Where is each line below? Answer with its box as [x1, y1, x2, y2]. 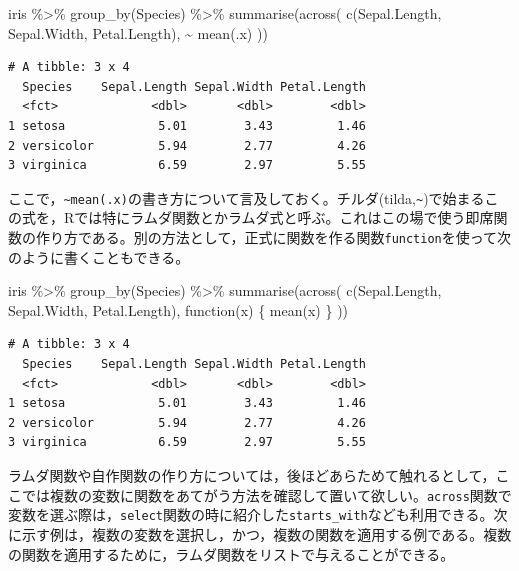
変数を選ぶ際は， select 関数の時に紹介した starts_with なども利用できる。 [8, 504, 494, 525]
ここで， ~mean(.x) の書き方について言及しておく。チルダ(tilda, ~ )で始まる [8, 187, 485, 208]
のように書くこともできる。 [8, 246, 190, 267]
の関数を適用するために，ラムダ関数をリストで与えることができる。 [8, 543, 455, 564]
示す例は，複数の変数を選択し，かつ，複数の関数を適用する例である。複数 [21, 523, 512, 544]
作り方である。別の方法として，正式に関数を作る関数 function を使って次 [35, 227, 512, 247]
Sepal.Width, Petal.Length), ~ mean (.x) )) [8, 22, 268, 43]
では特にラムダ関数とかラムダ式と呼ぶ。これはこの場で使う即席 [74, 207, 494, 228]
